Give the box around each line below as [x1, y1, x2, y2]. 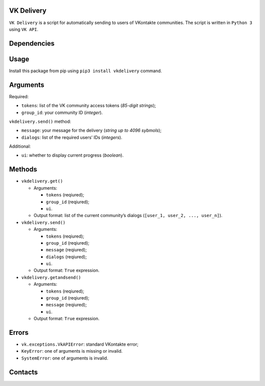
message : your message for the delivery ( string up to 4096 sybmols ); [21, 128, 162, 134]
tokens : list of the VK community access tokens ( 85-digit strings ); [21, 103, 157, 109]
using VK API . [9, 26, 39, 32]
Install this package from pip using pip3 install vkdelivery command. [9, 68, 162, 74]
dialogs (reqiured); [46, 253, 87, 260]
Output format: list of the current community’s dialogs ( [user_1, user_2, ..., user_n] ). [33, 213, 223, 219]
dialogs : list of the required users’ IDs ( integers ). [21, 134, 123, 140]
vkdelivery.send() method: [9, 118, 71, 124]
